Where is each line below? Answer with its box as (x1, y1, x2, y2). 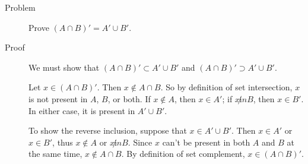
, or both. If (107, 92, 151, 105)
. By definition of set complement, (121, 147, 245, 160)
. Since (128, 135, 153, 148)
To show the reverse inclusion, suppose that (28, 124, 187, 137)
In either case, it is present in (28, 104, 135, 116)
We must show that (28, 61, 100, 73)
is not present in (28, 92, 88, 105)
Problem (5, 1, 36, 13)
